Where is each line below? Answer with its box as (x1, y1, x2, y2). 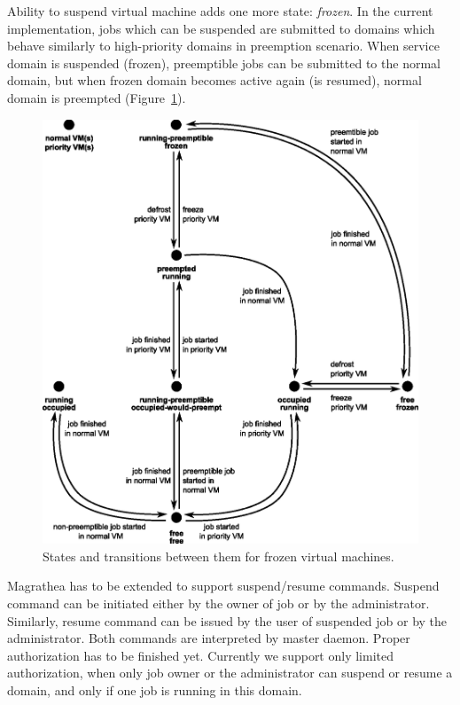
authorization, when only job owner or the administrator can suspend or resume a (7, 663, 453, 682)
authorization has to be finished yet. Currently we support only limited (7, 646, 394, 664)
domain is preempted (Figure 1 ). (7, 88, 186, 106)
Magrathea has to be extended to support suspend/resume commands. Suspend (7, 576, 440, 595)
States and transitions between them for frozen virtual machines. (43, 546, 394, 565)
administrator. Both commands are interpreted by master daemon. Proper (7, 629, 410, 647)
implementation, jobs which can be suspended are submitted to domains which (7, 19, 435, 37)
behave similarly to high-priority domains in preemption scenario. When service (7, 36, 440, 55)
